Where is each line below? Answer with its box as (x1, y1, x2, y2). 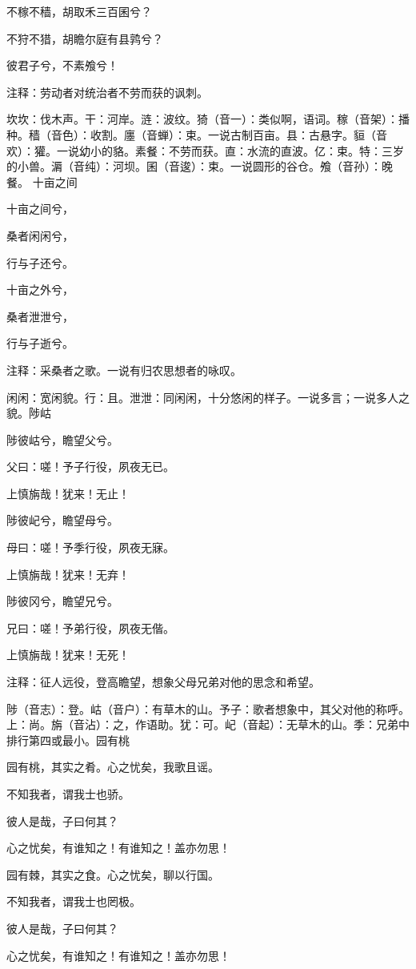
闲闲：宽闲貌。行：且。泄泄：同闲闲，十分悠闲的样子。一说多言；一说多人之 (6, 388, 410, 405)
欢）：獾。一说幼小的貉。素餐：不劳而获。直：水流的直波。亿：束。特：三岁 (6, 142, 404, 159)
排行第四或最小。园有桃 (6, 731, 130, 748)
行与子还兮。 (6, 254, 74, 271)
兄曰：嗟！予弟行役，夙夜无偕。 (6, 619, 174, 636)
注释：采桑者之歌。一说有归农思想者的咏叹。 (6, 361, 242, 378)
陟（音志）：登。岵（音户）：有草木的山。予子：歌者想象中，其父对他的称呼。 (6, 700, 410, 717)
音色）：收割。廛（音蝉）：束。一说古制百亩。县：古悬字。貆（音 (50, 126, 387, 143)
